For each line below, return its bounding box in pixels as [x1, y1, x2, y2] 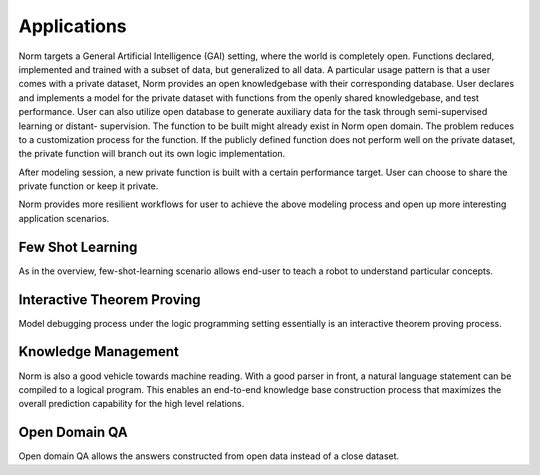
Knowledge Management [18, 343, 180, 360]
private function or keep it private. [18, 180, 159, 192]
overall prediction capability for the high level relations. [18, 398, 245, 410]
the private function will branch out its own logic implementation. [18, 148, 286, 160]
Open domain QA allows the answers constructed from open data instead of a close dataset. [18, 450, 400, 462]
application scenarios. [18, 212, 110, 224]
